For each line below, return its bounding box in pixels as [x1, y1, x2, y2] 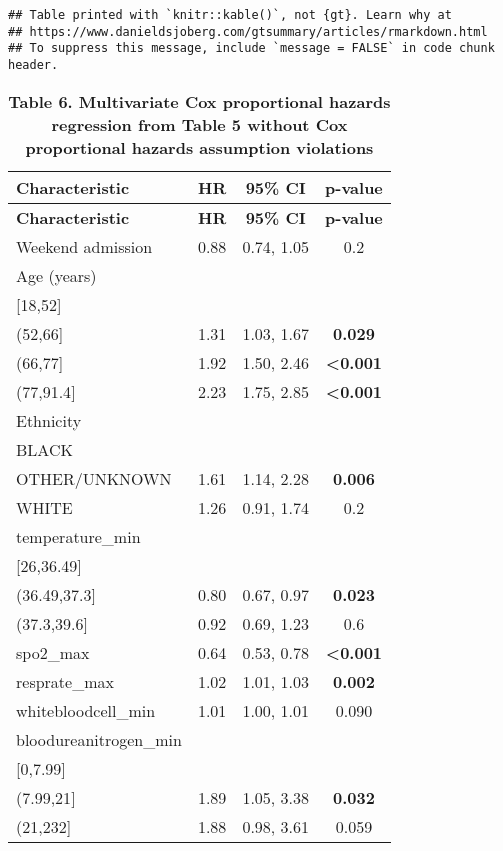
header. [8, 57, 59, 72]
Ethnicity [16, 408, 82, 432]
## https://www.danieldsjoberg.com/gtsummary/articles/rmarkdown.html [8, 24, 488, 39]
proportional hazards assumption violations [25, 135, 374, 159]
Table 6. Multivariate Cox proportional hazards [8, 89, 391, 113]
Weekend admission [16, 234, 153, 258]
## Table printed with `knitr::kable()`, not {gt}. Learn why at [8, 8, 452, 22]
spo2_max [16, 640, 90, 664]
